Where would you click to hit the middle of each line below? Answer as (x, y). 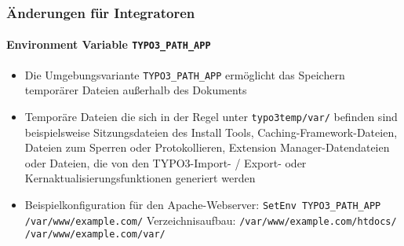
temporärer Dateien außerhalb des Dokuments (136, 90)
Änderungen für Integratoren (101, 12)
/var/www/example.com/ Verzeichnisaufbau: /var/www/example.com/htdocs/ (211, 220)
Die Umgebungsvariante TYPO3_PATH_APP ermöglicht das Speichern (185, 74)
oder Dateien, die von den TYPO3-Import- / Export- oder (166, 162)
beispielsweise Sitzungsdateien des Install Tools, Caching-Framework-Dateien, (211, 132)
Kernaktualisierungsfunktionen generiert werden (140, 178)
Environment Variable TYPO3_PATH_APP (109, 44)
